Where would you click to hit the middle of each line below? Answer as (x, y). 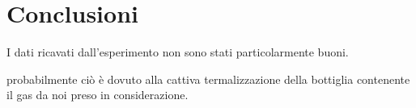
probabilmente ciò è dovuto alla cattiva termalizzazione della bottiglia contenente (208, 79)
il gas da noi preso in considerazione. (98, 95)
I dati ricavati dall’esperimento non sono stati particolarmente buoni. (178, 52)
